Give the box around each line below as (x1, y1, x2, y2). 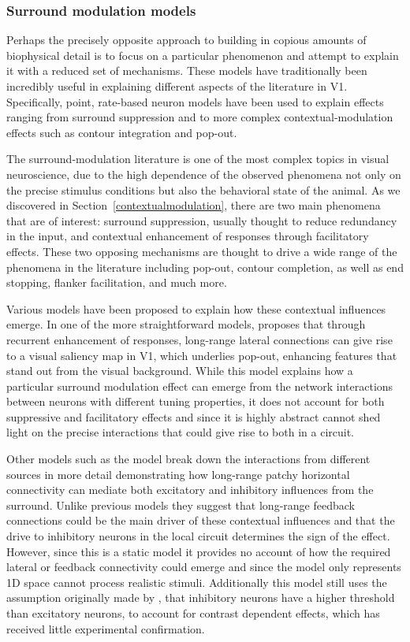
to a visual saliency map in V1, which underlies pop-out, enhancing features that (6, 347, 397, 363)
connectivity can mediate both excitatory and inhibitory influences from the (6, 481, 374, 498)
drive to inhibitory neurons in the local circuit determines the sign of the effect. (6, 528, 390, 544)
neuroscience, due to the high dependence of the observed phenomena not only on (6, 165, 401, 182)
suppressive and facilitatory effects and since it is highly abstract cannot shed (6, 408, 381, 425)
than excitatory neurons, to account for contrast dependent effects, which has (6, 605, 380, 621)
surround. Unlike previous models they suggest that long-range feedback (6, 496, 355, 513)
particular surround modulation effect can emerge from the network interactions (6, 377, 393, 394)
